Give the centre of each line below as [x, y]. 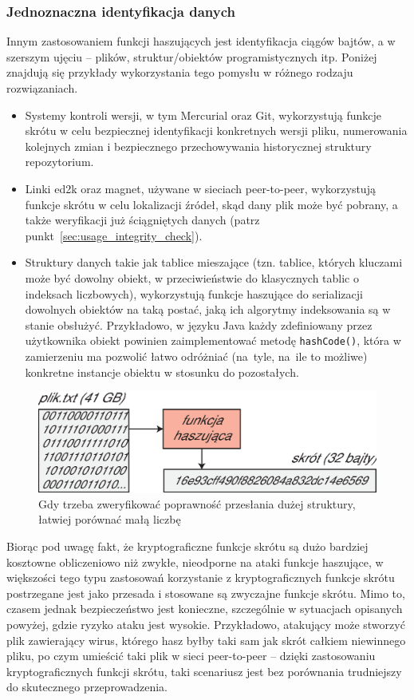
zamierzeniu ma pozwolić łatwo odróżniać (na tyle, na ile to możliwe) [196, 356]
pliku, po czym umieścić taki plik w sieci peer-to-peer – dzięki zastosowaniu [191, 656]
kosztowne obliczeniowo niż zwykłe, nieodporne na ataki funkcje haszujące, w [195, 562]
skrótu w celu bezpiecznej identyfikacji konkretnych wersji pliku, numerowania [216, 131]
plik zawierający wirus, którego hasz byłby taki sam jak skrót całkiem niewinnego [206, 640]
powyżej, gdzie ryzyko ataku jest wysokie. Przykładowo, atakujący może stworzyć [206, 625]
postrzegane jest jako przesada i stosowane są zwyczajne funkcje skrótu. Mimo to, [206, 593]
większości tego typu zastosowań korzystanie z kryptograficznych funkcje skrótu [201, 577]
